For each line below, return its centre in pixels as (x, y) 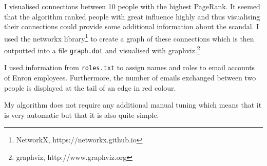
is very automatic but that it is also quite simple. (82, 115)
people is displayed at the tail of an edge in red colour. (90, 87)
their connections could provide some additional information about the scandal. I (132, 26)
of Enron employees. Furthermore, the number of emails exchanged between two (130, 77)
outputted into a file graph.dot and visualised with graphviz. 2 (102, 49)
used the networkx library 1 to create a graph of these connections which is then (129, 37)
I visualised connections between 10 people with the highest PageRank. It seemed (132, 6)
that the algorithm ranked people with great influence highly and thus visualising (132, 16)
